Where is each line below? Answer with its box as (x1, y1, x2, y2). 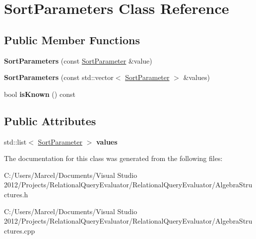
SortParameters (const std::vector (4, 72, 114, 82)
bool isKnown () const (4, 88, 75, 99)
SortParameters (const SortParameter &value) (4, 55, 152, 66)
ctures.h (4, 189, 28, 199)
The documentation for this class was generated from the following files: (4, 153, 223, 163)
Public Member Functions (4, 32, 140, 47)
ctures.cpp (4, 225, 35, 236)
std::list (4, 136, 27, 147)
